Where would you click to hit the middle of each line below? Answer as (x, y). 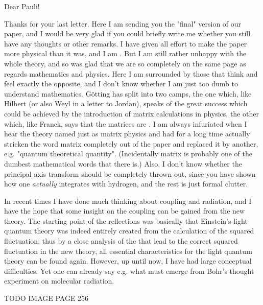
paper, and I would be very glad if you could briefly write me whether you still (127, 33)
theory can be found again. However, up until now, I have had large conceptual (128, 261)
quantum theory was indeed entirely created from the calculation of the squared (129, 231)
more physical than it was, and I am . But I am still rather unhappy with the (125, 53)
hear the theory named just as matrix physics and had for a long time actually (127, 134)
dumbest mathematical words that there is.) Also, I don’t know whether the (123, 163)
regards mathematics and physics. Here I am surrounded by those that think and (131, 73)
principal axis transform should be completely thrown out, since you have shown (130, 173)
